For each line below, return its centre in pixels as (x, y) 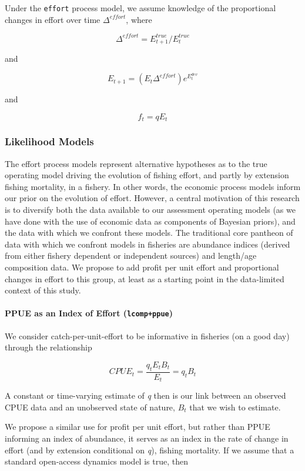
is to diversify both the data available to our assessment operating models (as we (150, 210)
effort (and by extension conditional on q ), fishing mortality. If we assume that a (150, 450)
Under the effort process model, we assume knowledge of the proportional (140, 8)
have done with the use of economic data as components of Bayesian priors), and (150, 221)
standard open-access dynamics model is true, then (96, 461)
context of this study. (43, 290)
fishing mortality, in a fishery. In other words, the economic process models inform (153, 186)
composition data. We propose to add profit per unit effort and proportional (142, 267)
